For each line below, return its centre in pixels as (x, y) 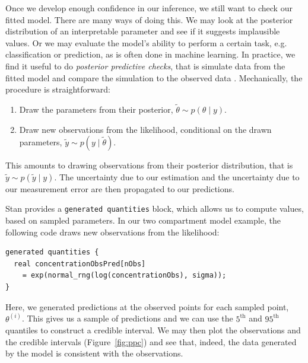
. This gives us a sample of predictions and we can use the (127, 318)
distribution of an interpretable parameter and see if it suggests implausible (143, 31)
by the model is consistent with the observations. (94, 353)
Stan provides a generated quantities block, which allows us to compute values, (155, 208)
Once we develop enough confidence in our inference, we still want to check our (149, 8)
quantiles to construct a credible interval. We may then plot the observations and (153, 330)
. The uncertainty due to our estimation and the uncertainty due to (177, 176)
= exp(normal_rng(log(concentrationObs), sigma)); (124, 276)
